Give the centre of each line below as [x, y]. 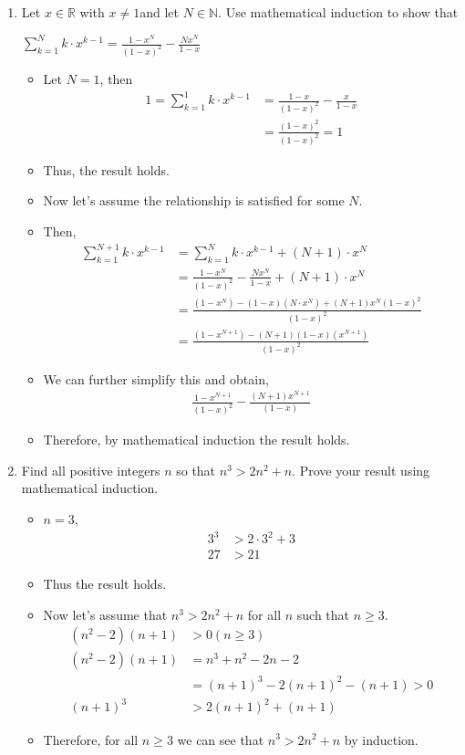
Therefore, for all [91, 739]
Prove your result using [365, 470]
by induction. [381, 739]
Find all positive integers [91, 470]
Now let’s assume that [105, 614]
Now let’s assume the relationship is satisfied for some [194, 200]
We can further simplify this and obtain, [156, 378]
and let [159, 12]
